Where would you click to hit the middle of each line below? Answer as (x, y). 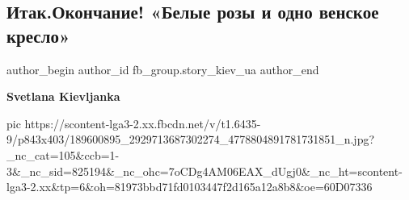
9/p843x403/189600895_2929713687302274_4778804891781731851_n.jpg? (191, 139)
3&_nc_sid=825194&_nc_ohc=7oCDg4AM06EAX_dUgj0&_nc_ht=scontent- (204, 171)
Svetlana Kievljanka (63, 96)
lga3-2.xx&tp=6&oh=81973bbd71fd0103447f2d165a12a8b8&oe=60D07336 (190, 187)
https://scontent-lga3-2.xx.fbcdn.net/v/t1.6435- (143, 123)
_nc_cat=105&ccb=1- (63, 154)
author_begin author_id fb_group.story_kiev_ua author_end (163, 69)
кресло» (38, 35)
